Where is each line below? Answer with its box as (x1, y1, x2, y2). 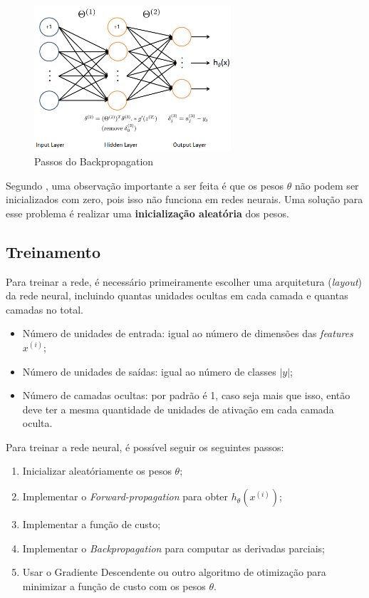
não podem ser (295, 177, 359, 192)
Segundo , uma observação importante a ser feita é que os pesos (6, 177, 284, 192)
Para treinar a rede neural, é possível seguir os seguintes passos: (6, 439, 284, 454)
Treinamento (6, 240, 101, 262)
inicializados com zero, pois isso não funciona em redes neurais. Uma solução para (6, 192, 363, 207)
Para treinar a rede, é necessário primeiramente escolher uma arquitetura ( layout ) (6, 274, 363, 289)
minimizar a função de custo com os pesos (22, 578, 206, 593)
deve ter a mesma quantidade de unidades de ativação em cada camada (22, 401, 334, 416)
